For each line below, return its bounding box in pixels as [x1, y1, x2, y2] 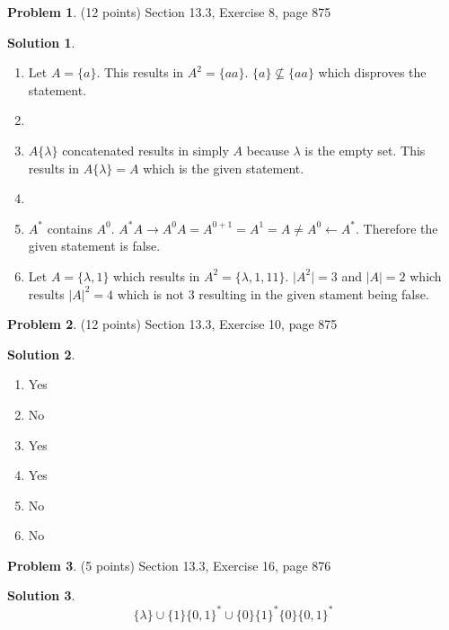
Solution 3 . [7, 586, 75, 605]
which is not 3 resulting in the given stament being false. [117, 284, 429, 303]
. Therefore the [356, 218, 438, 237]
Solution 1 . [7, 32, 75, 51]
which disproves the [318, 63, 427, 82]
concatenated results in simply [62, 140, 229, 159]
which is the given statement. [143, 158, 304, 177]
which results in [113, 266, 200, 285]
